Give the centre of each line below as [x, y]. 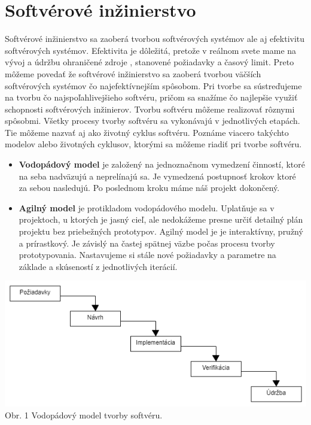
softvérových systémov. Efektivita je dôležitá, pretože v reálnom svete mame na [151, 50]
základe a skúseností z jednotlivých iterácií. [98, 266]
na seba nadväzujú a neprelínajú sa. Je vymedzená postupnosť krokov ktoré [157, 176]
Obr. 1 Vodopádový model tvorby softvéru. [84, 415]
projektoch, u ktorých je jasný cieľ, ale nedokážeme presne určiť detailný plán [161, 219]
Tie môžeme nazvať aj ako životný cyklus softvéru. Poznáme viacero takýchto [147, 132]
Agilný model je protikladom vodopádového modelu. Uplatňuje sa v [147, 207]
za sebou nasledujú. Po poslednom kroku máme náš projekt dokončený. [149, 188]
